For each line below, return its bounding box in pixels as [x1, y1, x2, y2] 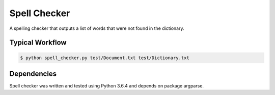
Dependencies [9, 69, 57, 78]
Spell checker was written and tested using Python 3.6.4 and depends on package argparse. [9, 83, 204, 89]
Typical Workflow [9, 38, 67, 47]
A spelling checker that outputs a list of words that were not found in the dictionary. [9, 25, 184, 31]
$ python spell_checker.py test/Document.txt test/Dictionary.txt [20, 55, 189, 61]
